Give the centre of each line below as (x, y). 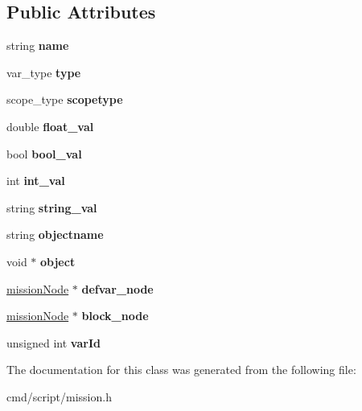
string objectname (55, 234)
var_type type (44, 72)
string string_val (52, 207)
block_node (115, 316)
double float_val (50, 126)
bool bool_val (44, 153)
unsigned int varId (53, 342)
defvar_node (117, 288)
